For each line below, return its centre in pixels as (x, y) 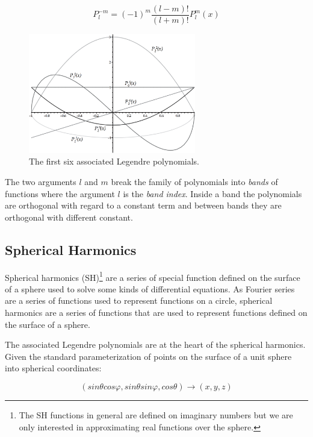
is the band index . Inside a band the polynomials (212, 193)
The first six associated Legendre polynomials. (114, 161)
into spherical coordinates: (53, 368)
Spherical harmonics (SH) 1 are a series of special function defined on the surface (153, 276)
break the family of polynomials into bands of (194, 182)
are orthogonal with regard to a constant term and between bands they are (143, 205)
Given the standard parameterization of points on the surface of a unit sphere (148, 356)
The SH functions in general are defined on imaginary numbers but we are (156, 415)
